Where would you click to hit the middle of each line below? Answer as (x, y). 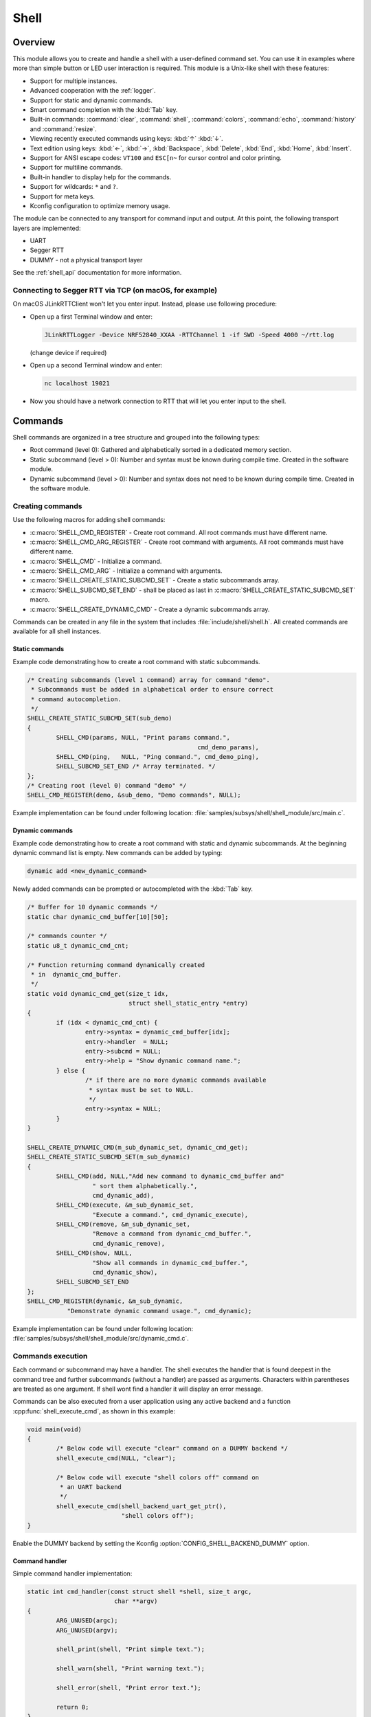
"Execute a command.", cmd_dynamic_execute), (170, 1215)
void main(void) (55, 1429)
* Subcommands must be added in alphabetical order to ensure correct (153, 690)
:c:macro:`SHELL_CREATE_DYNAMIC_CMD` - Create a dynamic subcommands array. (150, 609)
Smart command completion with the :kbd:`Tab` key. (104, 110)
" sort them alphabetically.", (145, 1186)
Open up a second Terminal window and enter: (96, 365)
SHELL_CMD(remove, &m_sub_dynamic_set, (123, 1225)
